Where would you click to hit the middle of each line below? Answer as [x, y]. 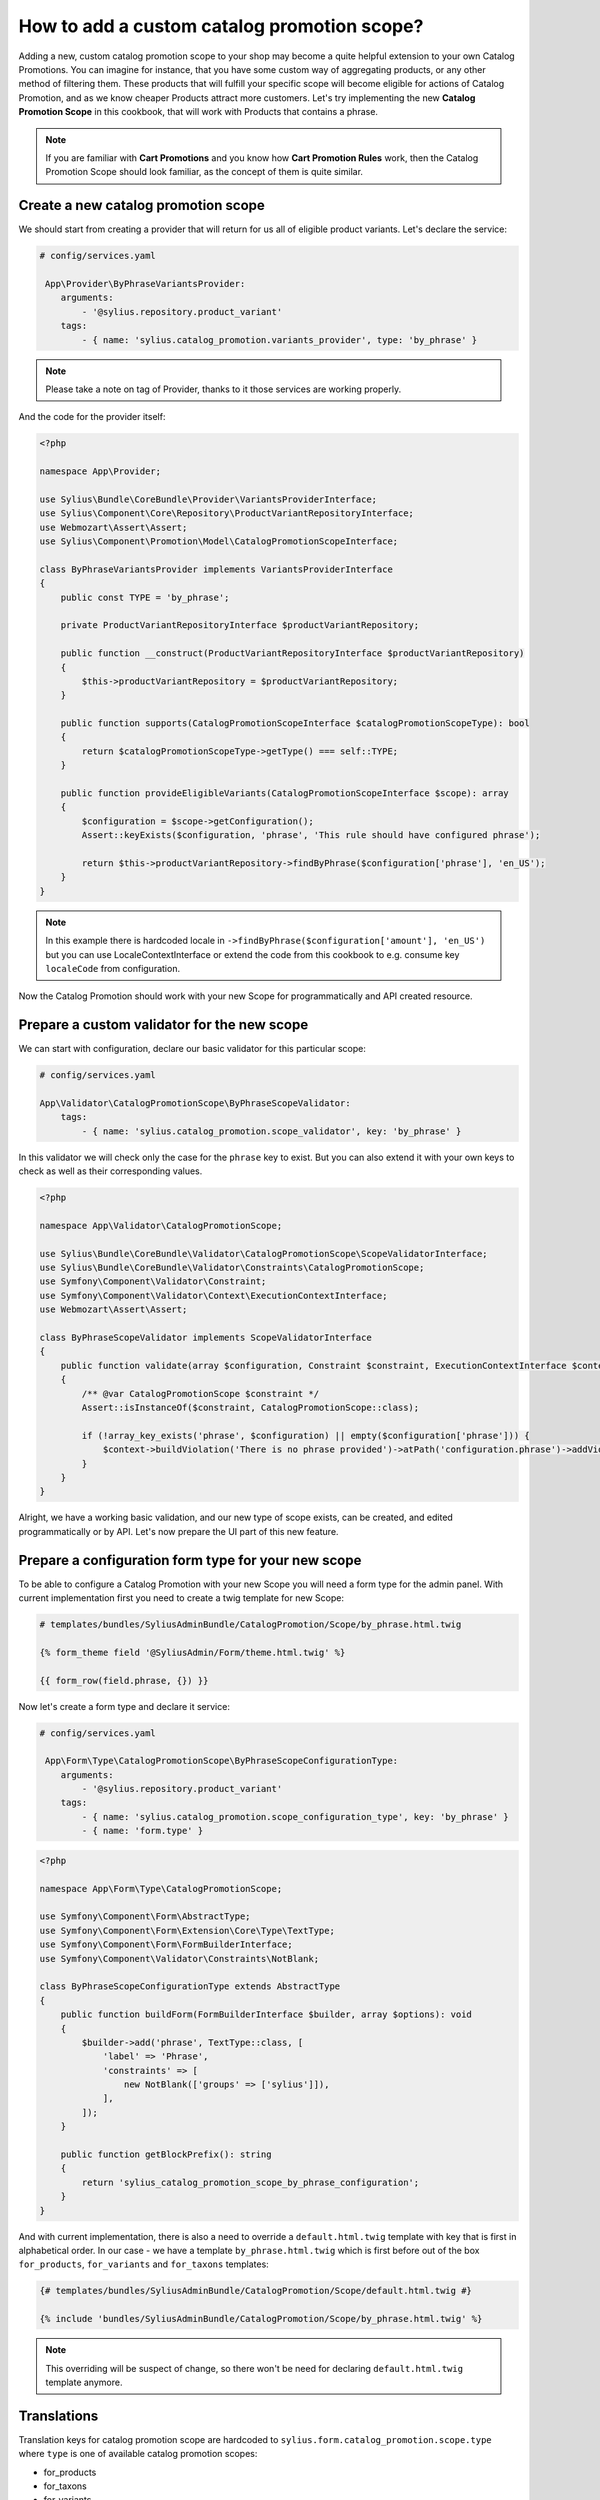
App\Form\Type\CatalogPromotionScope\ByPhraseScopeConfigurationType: [222, 1761]
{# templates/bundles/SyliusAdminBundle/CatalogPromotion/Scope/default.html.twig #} [255, 2291]
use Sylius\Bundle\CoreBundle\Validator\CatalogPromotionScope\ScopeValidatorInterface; [264, 1253]
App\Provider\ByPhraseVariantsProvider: [145, 283]
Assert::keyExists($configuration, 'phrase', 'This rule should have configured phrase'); [311, 835]
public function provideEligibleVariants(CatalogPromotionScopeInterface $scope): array [284, 793]
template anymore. [84, 2382]
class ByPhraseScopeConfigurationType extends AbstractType [190, 1986]
